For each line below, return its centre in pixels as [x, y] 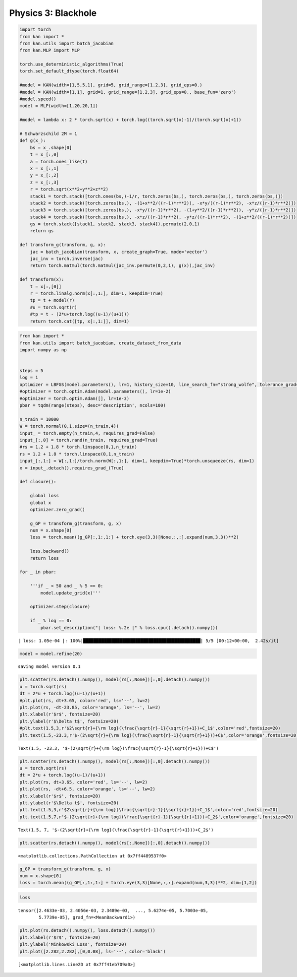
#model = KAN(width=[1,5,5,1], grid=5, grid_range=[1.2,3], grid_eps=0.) [111, 85]
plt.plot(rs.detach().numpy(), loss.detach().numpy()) [87, 931]
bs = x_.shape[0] [51, 147]
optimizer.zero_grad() [57, 509]
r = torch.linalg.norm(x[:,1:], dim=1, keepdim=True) [97, 293]
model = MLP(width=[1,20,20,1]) [59, 106]
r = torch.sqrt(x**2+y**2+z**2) [69, 189]
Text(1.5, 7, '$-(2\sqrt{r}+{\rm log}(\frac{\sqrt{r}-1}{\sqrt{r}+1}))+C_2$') [116, 830]
